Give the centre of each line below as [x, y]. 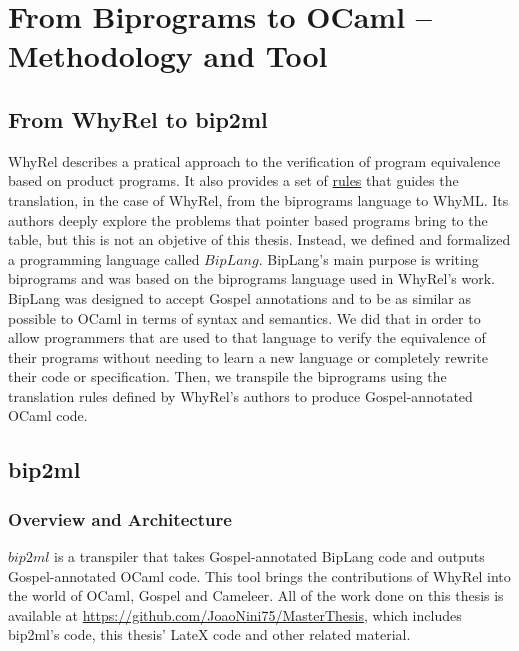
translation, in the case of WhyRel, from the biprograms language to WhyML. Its [258, 199]
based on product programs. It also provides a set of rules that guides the [233, 180]
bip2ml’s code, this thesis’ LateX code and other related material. [209, 634]
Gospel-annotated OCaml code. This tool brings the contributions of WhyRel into [259, 575]
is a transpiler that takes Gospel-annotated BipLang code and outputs [269, 556]
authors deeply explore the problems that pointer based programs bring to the [248, 219]
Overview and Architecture [120, 518]
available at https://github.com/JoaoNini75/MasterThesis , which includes [235, 614]
